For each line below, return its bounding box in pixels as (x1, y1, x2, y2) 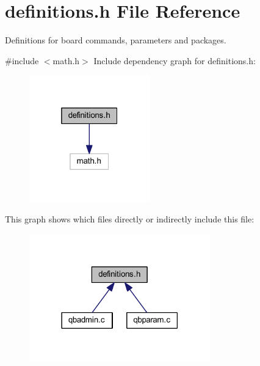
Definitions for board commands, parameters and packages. (5, 34, 226, 46)
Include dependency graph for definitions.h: (93, 54, 256, 67)
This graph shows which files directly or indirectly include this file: (5, 213, 255, 225)
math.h (52, 54, 80, 67)
